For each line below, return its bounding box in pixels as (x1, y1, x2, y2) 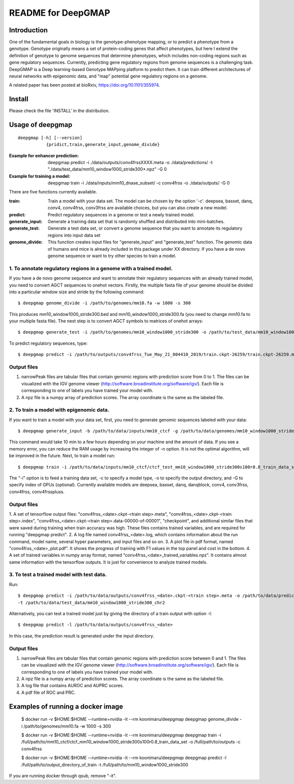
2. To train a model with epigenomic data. (9, 406, 110, 413)
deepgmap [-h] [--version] (18, 135, 83, 141)
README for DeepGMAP (9, 7, 110, 18)
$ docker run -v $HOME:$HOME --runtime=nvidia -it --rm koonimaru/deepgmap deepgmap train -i (21, 732, 221, 738)
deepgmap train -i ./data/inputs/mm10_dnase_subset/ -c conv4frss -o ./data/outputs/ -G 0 (48, 180, 230, 186)
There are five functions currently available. (9, 189, 98, 195)
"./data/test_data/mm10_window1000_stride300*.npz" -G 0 (48, 166, 167, 172)
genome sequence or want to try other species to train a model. (48, 253, 176, 259)
